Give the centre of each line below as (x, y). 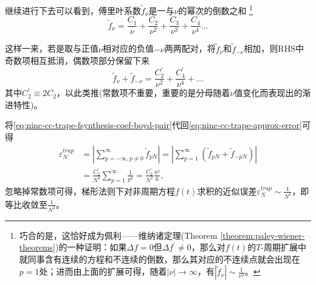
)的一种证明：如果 (91, 247)
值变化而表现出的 (268, 93)
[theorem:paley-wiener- (263, 235)
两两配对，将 (190, 48)
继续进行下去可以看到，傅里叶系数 (73, 10)
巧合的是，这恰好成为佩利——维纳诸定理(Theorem (118, 235)
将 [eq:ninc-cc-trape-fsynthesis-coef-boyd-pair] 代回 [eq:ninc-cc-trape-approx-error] (153, 125)
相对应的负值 (128, 48)
